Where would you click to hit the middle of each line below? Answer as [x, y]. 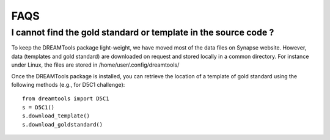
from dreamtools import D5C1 [66, 99]
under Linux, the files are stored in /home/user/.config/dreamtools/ [95, 65]
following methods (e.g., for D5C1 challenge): [68, 84]
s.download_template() [56, 116]
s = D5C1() [38, 107]
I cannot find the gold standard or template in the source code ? [143, 32]
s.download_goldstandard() [63, 124]
